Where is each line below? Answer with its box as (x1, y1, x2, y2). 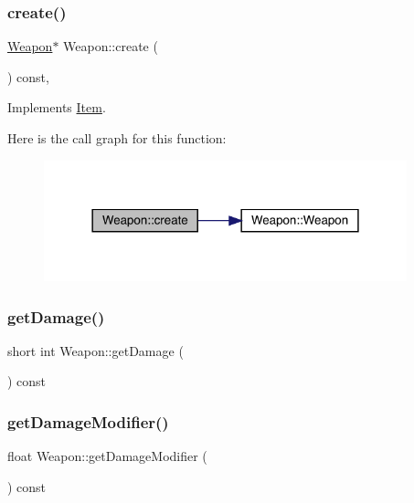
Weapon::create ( (63, 37, 158, 56)
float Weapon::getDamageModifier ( (7, 446, 207, 466)
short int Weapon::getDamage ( (7, 341, 184, 360)
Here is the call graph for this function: (7, 129, 227, 147)
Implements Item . (7, 98, 106, 117)
